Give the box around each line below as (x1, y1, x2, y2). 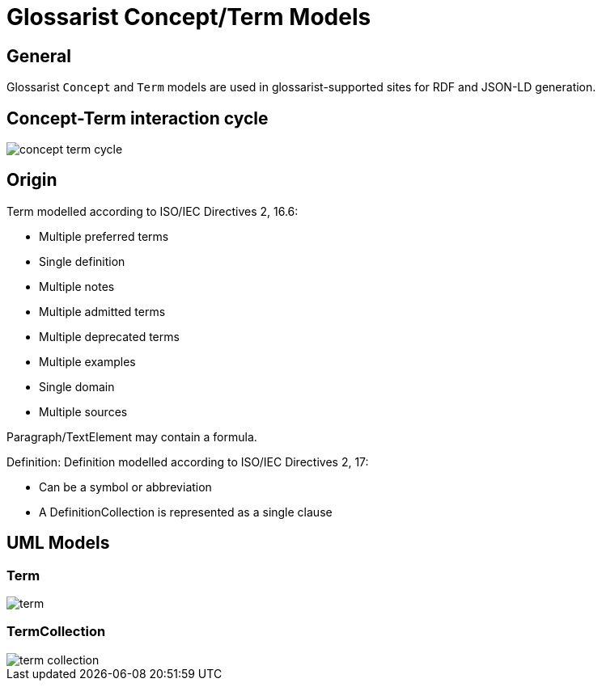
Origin (6, 170, 57, 191)
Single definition (39, 254, 125, 268)
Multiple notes (39, 279, 115, 293)
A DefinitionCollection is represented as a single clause (39, 504, 333, 519)
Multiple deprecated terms (39, 329, 180, 343)
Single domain (39, 379, 115, 394)
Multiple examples (39, 354, 136, 369)
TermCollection (6, 623, 106, 640)
